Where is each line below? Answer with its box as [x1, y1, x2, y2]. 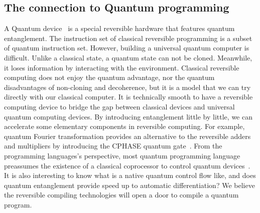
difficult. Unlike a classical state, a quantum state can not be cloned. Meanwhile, [4, 52, 252, 62]
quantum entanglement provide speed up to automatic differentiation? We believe [4, 179, 255, 190]
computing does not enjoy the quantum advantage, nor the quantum [4, 72, 215, 82]
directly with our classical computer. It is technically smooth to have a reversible [4, 91, 253, 102]
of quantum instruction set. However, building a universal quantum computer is [4, 42, 249, 53]
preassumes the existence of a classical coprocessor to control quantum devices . [4, 160, 250, 170]
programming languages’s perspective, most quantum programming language [4, 150, 240, 160]
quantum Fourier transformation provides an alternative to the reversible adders [4, 130, 251, 141]
